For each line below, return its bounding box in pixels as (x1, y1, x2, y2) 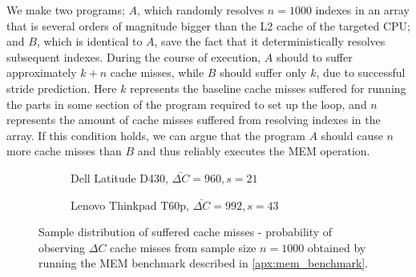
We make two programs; (6, 2, 125, 18)
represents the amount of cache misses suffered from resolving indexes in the (6, 111, 381, 128)
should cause (321, 126, 383, 143)
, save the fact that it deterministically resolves (154, 33, 386, 50)
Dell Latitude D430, (71, 169, 168, 186)
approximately (6, 64, 77, 81)
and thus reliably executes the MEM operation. (137, 143, 370, 159)
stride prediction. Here (6, 79, 117, 96)
